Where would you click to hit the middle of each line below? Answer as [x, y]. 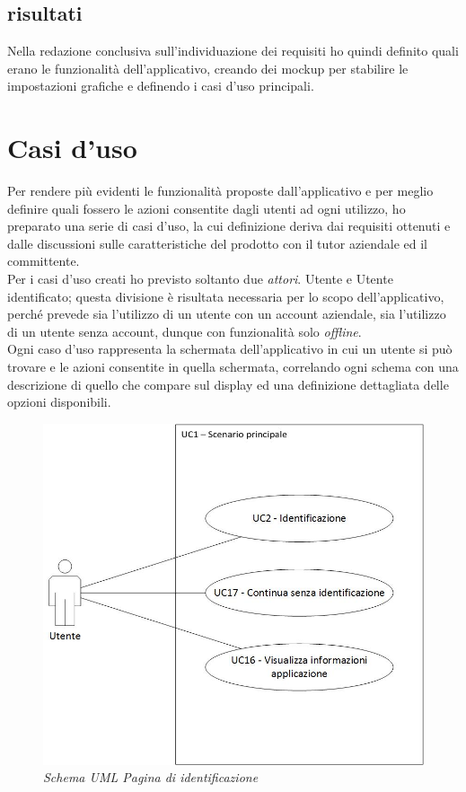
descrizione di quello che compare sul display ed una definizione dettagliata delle [228, 384]
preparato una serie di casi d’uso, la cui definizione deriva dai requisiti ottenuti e [229, 226]
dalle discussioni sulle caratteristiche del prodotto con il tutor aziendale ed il [217, 243]
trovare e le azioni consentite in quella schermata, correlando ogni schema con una [233, 367]
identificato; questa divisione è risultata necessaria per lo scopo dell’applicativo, [226, 296]
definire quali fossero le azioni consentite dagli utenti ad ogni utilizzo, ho [207, 208]
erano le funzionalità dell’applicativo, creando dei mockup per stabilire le [208, 68]
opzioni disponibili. [59, 402]
